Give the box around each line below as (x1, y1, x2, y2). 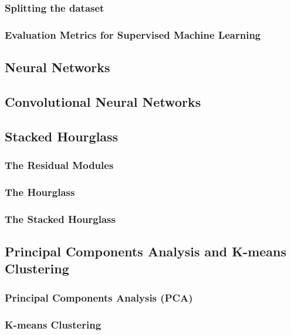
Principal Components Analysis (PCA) (5, 290, 193, 304)
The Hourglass (5, 184, 75, 199)
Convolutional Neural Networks (5, 92, 201, 110)
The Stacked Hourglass (5, 211, 116, 226)
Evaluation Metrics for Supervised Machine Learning (5, 27, 261, 42)
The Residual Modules (5, 157, 114, 172)
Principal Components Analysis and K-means (5, 242, 287, 260)
